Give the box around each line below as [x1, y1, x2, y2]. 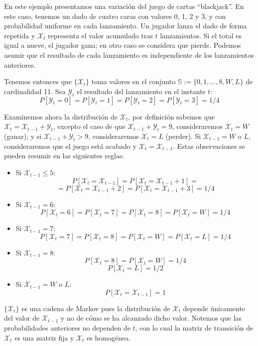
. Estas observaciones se [173, 140, 246, 151]
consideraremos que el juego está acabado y [4, 140, 136, 151]
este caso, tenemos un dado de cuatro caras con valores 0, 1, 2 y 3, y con [4, 10, 226, 21]
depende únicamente [183, 303, 246, 313]
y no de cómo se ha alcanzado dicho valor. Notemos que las [61, 313, 242, 323]
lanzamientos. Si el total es [160, 30, 242, 40]
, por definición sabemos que [128, 111, 215, 121]
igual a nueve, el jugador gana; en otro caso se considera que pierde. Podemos [4, 40, 241, 50]
